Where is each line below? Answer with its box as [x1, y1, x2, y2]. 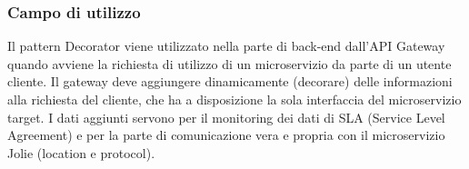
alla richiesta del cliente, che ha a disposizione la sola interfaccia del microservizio [7, 90, 462, 108]
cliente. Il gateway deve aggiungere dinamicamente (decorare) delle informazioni [7, 72, 453, 91]
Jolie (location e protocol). [7, 143, 155, 162]
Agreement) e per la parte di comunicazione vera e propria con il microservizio [7, 125, 445, 144]
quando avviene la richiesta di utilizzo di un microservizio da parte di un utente [7, 54, 452, 73]
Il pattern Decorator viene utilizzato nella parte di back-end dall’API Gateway [7, 36, 445, 55]
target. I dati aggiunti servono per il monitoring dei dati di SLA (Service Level [7, 107, 445, 126]
